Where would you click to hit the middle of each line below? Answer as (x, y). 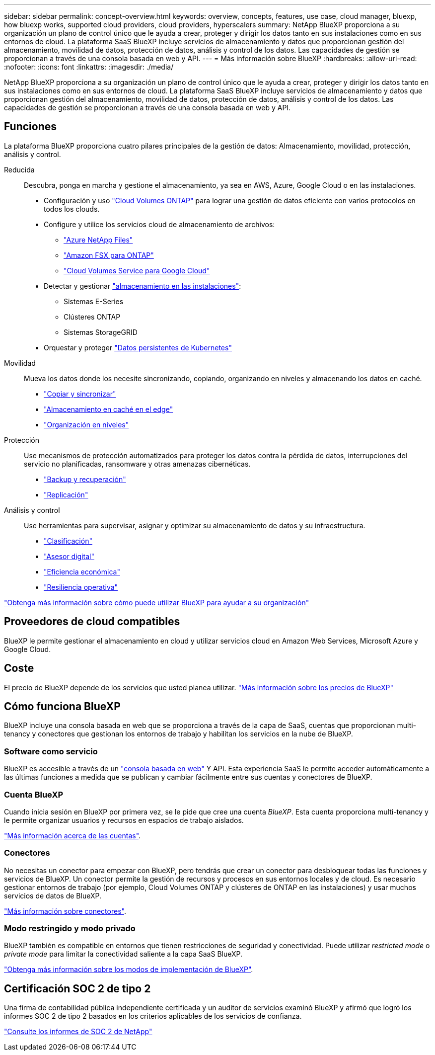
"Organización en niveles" (86, 424)
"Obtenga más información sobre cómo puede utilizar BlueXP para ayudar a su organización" (157, 602)
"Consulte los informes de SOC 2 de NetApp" (78, 1032)
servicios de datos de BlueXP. (53, 895)
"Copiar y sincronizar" (80, 394)
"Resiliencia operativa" (81, 587)
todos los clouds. (72, 209)
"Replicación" (66, 494)
